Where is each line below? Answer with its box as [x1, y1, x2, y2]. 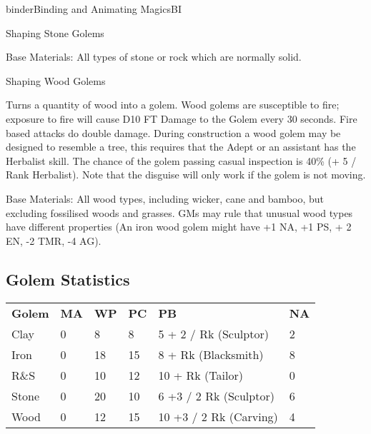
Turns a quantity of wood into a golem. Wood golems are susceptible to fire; [6, 97, 340, 112]
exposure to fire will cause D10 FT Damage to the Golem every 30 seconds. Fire [6, 111, 357, 126]
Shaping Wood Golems [6, 73, 106, 88]
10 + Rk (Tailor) [158, 366, 243, 383]
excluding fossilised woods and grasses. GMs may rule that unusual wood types [6, 205, 353, 220]
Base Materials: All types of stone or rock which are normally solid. [6, 49, 302, 64]
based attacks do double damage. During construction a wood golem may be [6, 125, 341, 140]
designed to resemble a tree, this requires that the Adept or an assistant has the [6, 139, 356, 154]
